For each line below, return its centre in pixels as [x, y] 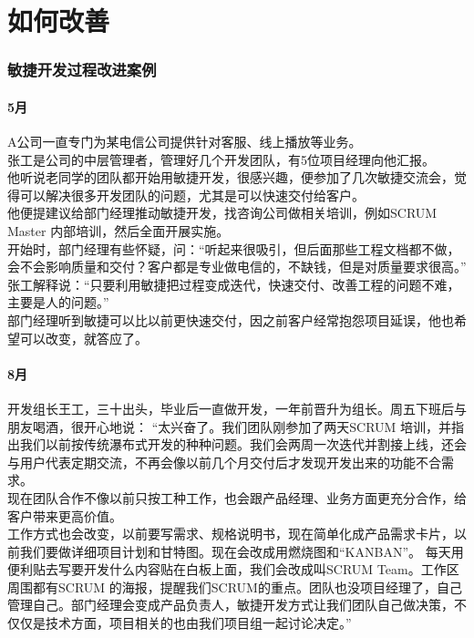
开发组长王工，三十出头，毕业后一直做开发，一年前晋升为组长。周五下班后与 [237, 408]
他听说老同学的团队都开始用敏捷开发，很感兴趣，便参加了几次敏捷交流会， [231, 177]
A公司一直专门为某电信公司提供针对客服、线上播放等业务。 [185, 142]
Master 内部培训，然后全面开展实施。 [118, 230]
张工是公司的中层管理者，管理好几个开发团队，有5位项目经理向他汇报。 [221, 159]
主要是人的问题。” [58, 302]
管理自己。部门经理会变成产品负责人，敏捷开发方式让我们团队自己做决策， [231, 605]
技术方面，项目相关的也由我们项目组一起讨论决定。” [198, 623]
